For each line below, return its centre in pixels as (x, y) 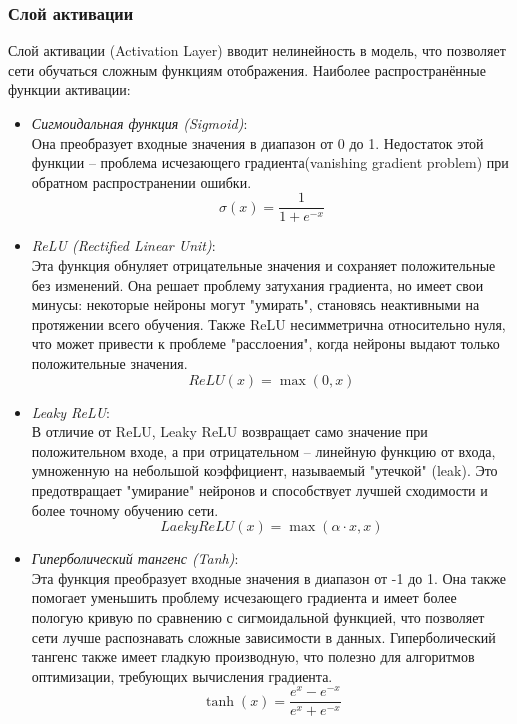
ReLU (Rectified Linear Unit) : (123, 245)
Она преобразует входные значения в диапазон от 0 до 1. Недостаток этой (257, 142)
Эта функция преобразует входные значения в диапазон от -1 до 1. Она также (268, 577)
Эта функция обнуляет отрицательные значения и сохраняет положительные (263, 265)
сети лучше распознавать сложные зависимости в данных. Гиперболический (263, 636)
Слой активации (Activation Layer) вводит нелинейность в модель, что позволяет (257, 50)
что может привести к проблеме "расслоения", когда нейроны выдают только (265, 343)
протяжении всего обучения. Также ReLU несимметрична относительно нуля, (268, 323)
